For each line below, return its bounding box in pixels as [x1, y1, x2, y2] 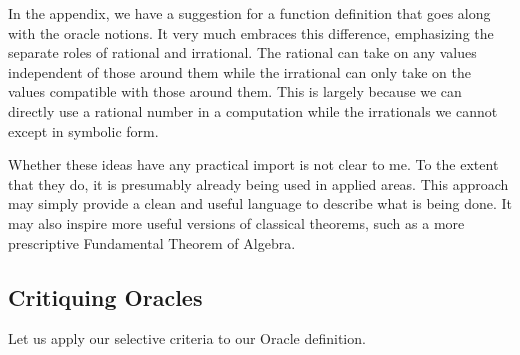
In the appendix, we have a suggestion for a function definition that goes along [8, 3, 491, 23]
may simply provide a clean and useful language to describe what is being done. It [8, 193, 512, 214]
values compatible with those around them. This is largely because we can [8, 81, 462, 102]
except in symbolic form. [8, 120, 159, 141]
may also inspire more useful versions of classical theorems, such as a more [8, 212, 465, 233]
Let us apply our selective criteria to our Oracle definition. [8, 328, 366, 349]
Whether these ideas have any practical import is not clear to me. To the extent [8, 154, 499, 175]
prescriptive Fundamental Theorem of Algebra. [8, 232, 296, 253]
